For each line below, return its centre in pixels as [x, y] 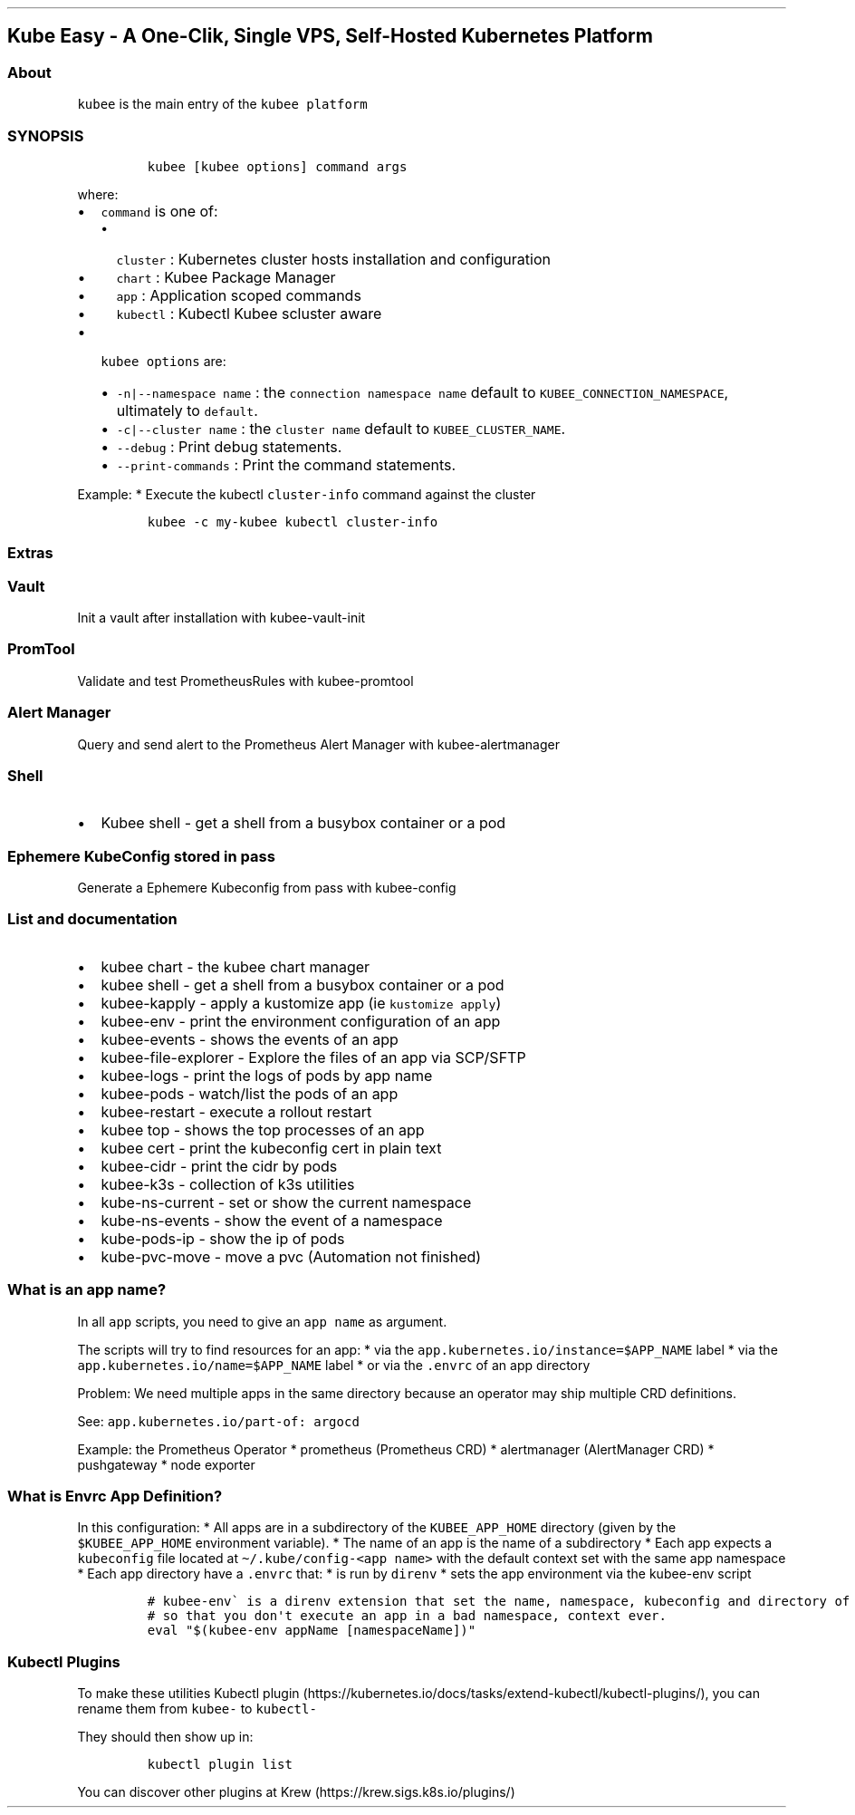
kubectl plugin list [220, 1765]
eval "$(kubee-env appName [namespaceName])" [312, 1631]
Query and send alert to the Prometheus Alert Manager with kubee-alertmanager [318, 744]
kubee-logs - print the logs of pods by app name [267, 1075]
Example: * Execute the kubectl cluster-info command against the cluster [307, 494]
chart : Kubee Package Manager [226, 277]
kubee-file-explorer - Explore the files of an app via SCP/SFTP [313, 1057]
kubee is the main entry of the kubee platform [222, 104]
